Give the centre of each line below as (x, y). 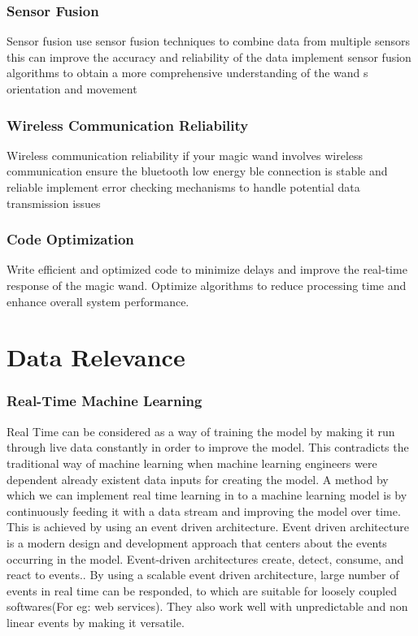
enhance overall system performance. (98, 301)
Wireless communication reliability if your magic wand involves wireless (185, 155)
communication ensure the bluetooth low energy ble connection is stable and (197, 171)
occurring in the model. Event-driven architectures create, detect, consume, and (205, 558)
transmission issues (54, 203)
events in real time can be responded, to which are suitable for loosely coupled (202, 590)
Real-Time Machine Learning (104, 401)
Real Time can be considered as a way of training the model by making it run (201, 431)
